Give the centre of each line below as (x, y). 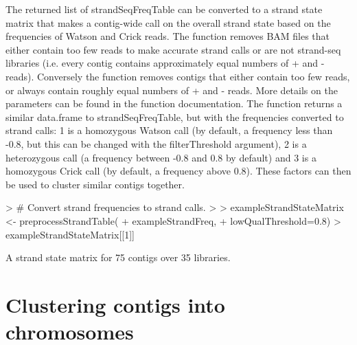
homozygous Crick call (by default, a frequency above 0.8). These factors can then (178, 171)
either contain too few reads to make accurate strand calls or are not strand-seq (173, 49)
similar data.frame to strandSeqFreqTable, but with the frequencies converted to (175, 116)
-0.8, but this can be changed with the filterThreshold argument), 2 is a (156, 143)
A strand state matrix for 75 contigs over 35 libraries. (118, 257)
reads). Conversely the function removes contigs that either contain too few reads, (178, 76)
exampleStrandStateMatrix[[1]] (70, 234)
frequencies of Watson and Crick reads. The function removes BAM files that (168, 36)
